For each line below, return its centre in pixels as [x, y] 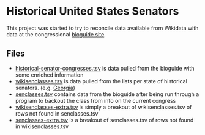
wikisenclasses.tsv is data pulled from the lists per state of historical [101, 81]
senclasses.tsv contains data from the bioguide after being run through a [107, 94]
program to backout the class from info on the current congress [95, 100]
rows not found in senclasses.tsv [57, 113]
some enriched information [49, 75]
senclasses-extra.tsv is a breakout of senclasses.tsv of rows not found [104, 120]
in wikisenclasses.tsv [42, 126]
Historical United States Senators [93, 11]
